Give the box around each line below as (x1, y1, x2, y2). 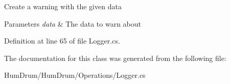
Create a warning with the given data (4, 1, 122, 11)
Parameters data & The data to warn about (4, 18, 142, 29)
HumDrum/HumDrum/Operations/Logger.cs (4, 70, 146, 80)
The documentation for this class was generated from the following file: (4, 52, 226, 63)
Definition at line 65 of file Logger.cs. (4, 35, 120, 46)
